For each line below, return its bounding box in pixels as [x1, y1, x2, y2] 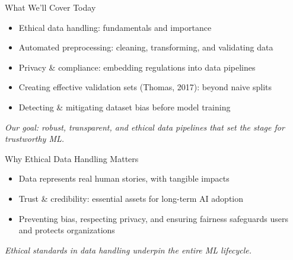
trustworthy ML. [5, 132, 65, 145]
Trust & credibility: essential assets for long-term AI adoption [18, 192, 244, 204]
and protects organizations [18, 224, 115, 236]
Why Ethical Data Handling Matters [5, 152, 139, 164]
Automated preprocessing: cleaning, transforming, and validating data [18, 41, 273, 53]
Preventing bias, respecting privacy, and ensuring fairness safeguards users [18, 212, 289, 224]
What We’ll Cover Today [5, 1, 96, 13]
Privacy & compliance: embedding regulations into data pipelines [18, 61, 256, 73]
